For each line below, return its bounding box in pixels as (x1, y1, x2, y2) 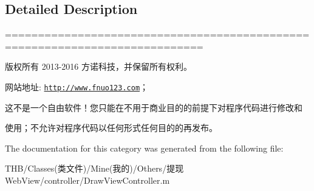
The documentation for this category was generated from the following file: (5, 141, 284, 154)
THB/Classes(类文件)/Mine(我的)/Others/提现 (5, 162, 184, 175)
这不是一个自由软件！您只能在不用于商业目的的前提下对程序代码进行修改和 (5, 101, 302, 113)
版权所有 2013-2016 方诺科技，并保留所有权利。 (5, 60, 192, 73)
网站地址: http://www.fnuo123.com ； (5, 80, 149, 93)
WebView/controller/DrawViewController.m (5, 174, 170, 187)
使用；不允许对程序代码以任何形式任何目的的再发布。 (5, 121, 217, 134)
